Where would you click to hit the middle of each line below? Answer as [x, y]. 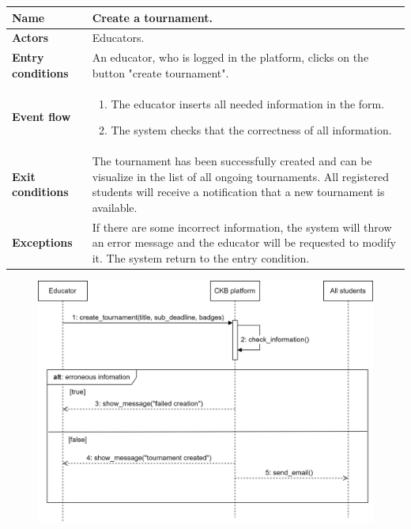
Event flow [41, 117]
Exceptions [42, 242]
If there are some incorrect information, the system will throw [242, 227]
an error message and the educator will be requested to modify [244, 242]
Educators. [118, 38]
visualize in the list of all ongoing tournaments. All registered [240, 176]
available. [115, 207]
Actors [30, 38]
